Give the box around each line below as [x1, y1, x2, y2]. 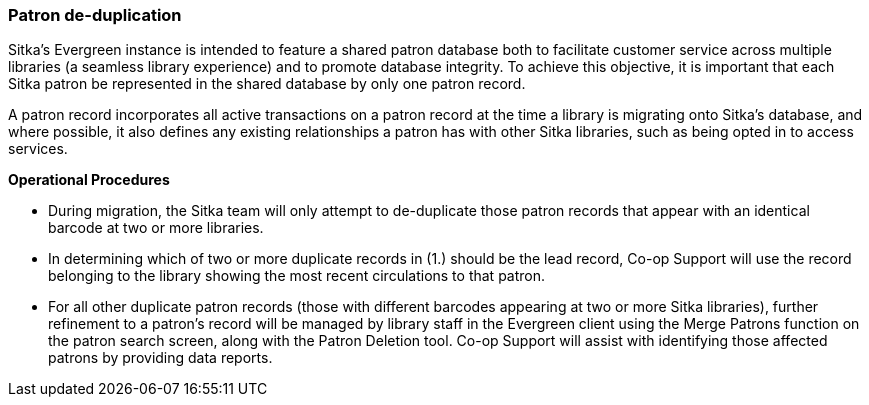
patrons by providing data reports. [48, 349, 273, 367]
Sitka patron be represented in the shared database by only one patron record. [8, 75, 526, 93]
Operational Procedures [8, 171, 170, 189]
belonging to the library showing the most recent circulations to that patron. [48, 267, 546, 285]
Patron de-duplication [8, 5, 182, 25]
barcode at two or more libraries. [48, 219, 264, 237]
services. [8, 140, 68, 158]
